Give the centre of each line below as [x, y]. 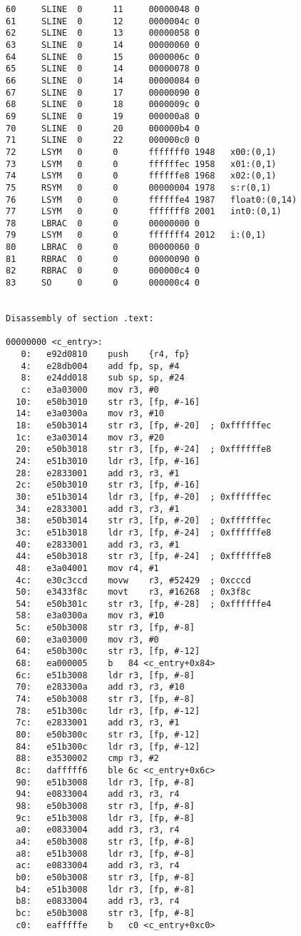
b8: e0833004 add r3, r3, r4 [98, 901]
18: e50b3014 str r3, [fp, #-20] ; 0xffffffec [144, 425]
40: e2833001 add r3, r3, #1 [98, 544]
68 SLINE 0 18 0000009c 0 [103, 105]
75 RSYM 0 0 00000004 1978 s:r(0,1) [139, 187]
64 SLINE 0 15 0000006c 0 [103, 57]
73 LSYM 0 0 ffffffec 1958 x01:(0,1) [141, 164]
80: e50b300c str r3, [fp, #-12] [108, 735]
